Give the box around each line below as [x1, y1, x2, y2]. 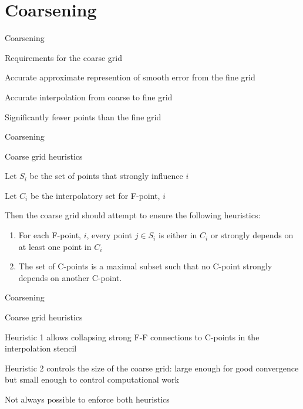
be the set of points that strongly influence [29, 170, 183, 182]
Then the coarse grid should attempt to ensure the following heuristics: [5, 209, 261, 221]
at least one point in [18, 240, 92, 252]
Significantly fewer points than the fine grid [5, 110, 161, 123]
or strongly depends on [210, 229, 294, 241]
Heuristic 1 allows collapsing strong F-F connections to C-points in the [5, 330, 260, 343]
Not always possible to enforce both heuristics [5, 393, 170, 405]
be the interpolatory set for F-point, [30, 189, 160, 201]
